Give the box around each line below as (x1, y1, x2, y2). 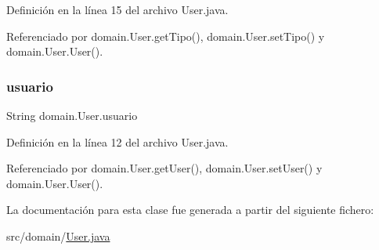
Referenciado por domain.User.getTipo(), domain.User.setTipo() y (6, 27, 325, 44)
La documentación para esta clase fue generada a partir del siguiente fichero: (6, 201, 374, 218)
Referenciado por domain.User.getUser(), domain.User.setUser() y (6, 160, 323, 176)
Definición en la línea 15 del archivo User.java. (6, 2, 229, 17)
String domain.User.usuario (6, 107, 138, 123)
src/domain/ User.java (6, 227, 110, 244)
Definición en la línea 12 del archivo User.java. (6, 133, 229, 150)
